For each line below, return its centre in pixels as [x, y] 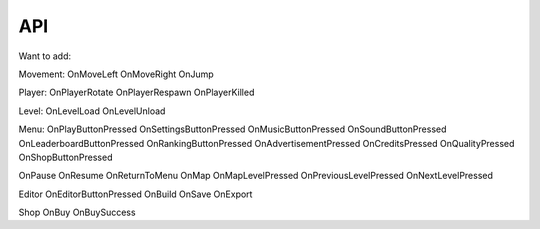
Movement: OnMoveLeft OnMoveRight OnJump [116, 74]
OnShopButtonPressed [65, 157]
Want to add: [45, 56]
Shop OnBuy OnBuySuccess [77, 212]
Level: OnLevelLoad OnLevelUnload [92, 111]
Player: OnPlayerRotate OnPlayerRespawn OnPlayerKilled [136, 92]
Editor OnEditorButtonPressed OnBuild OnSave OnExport [135, 194]
